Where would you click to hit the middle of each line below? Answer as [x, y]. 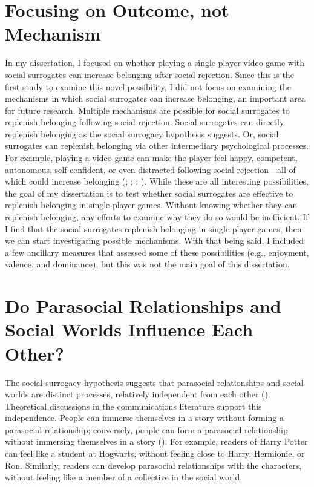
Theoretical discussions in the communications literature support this [133, 406]
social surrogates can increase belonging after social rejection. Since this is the [149, 74]
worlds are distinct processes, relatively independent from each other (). [138, 394]
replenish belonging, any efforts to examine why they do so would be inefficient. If [157, 217]
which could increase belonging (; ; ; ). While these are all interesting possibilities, [157, 181]
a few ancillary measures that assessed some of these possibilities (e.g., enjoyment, [157, 252]
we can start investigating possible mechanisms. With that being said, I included [155, 240]
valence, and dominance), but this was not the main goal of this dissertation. [147, 264]
